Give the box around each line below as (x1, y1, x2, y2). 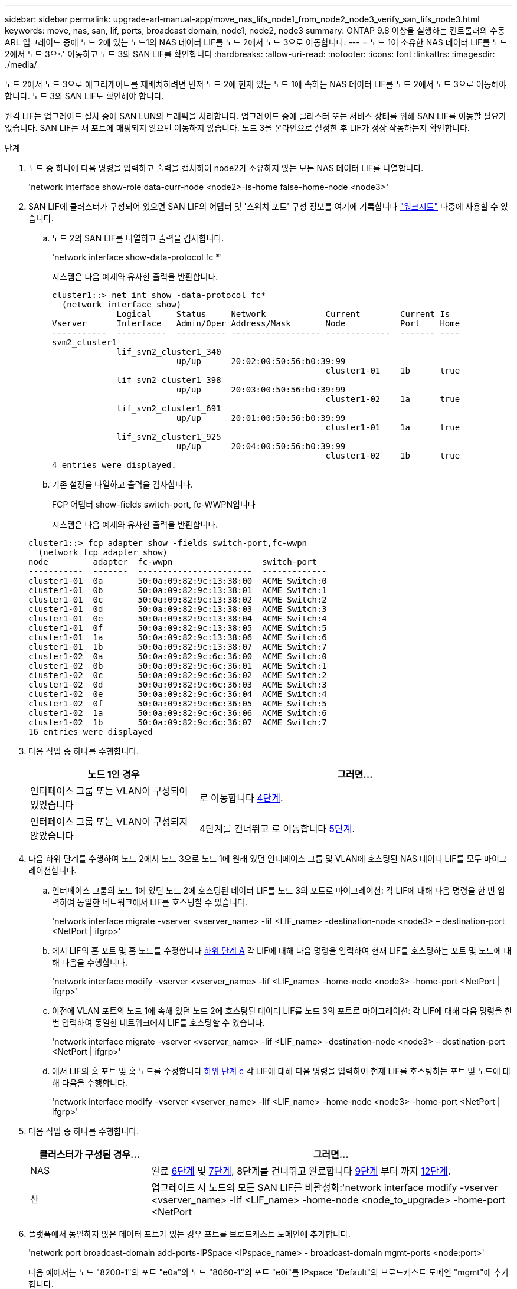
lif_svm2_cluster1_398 (116, 375, 221, 385)
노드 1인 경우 (87, 768, 140, 780)
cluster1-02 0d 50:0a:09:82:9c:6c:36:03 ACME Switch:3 (28, 680, 327, 689)
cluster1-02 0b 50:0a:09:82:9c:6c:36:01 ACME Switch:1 (28, 661, 327, 670)
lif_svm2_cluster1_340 (116, 347, 221, 356)
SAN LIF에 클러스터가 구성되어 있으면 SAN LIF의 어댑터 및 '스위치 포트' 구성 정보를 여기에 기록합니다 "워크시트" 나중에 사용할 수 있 (28, 201, 508, 211)
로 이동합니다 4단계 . (199, 792, 283, 804)
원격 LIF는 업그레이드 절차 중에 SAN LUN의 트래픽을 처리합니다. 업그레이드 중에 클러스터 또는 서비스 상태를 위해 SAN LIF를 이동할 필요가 (5, 111, 506, 121)
